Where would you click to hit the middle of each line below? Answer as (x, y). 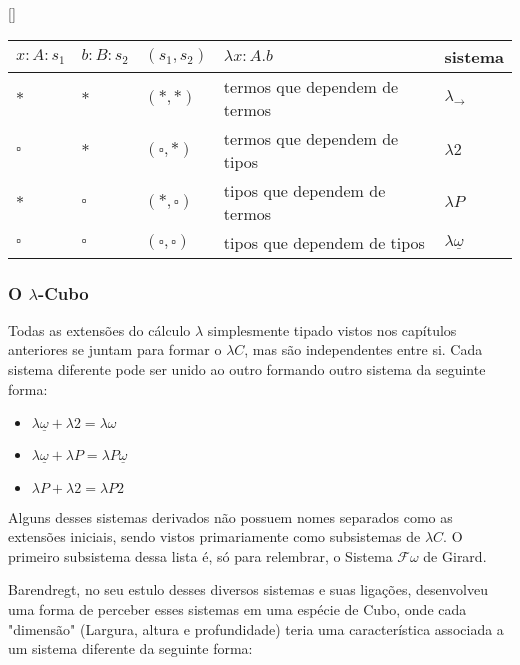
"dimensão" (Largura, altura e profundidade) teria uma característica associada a (256, 628)
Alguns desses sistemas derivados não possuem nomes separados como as (230, 516)
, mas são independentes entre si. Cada (363, 349)
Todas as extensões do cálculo (99, 329)
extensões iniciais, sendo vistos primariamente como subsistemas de (214, 536)
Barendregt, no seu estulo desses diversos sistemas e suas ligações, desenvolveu (248, 589)
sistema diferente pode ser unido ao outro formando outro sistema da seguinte (247, 369)
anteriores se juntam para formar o (115, 349)
